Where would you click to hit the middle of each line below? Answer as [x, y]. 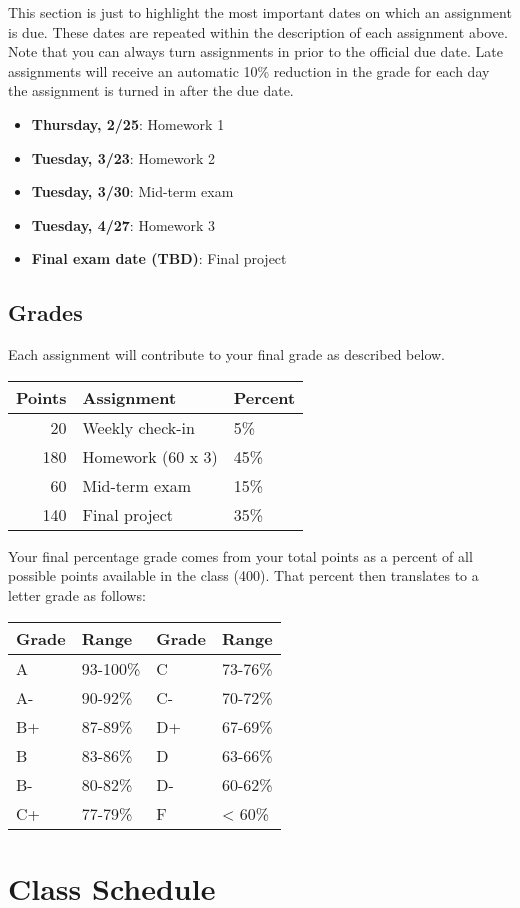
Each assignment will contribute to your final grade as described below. [226, 354]
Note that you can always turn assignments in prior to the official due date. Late [255, 51]
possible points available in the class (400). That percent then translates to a [243, 575]
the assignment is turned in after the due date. [151, 90]
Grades [45, 312]
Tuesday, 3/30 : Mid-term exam [132, 191]
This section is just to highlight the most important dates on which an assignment [260, 12]
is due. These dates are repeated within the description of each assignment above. [258, 31]
